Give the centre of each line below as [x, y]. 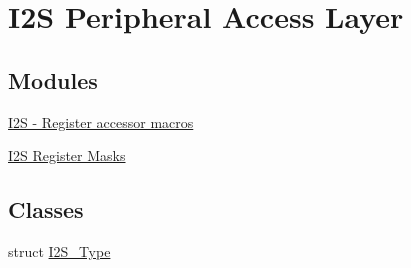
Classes [46, 209]
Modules [53, 79]
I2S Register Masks [67, 155]
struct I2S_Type [59, 250]
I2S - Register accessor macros [101, 121]
